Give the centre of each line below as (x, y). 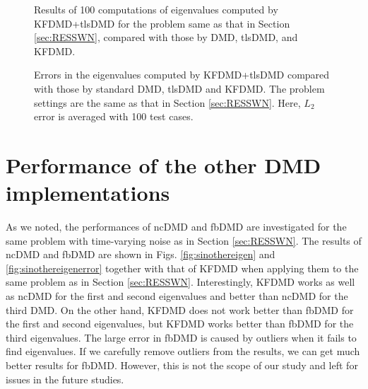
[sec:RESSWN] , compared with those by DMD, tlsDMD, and (166, 37)
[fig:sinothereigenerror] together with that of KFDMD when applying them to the (182, 268)
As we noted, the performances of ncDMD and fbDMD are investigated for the (176, 227)
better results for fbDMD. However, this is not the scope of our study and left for (182, 365)
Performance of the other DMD (164, 164)
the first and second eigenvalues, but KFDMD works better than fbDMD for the (180, 324)
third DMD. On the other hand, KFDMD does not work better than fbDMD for (180, 309)
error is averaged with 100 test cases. (114, 116)
